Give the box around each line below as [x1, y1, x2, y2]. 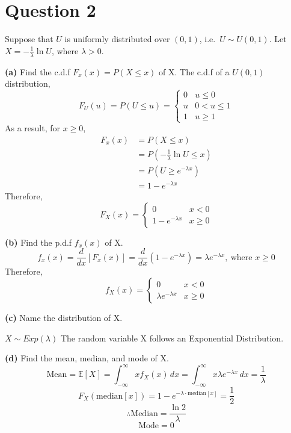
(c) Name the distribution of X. [5, 311, 123, 323]
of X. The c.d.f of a [159, 65, 230, 78]
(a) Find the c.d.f [5, 65, 70, 78]
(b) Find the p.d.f [5, 235, 72, 248]
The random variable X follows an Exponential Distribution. [60, 331, 284, 344]
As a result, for [5, 122, 61, 134]
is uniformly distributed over [64, 33, 170, 45]
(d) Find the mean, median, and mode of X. [5, 352, 169, 364]
